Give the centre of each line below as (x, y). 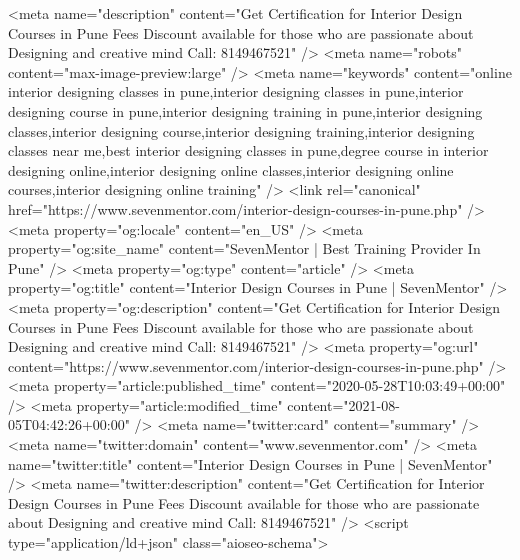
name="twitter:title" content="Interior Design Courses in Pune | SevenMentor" (250, 463)
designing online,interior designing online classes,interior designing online (231, 169)
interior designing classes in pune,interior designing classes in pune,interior (236, 91)
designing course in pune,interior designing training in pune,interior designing (245, 110)
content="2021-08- (343, 404)
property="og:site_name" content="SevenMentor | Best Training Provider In (244, 248)
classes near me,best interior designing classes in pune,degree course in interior (248, 150)
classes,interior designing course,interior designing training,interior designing (241, 130)
